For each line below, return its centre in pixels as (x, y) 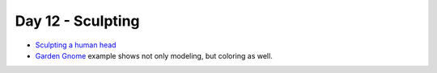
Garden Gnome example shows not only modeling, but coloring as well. (154, 55)
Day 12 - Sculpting (77, 21)
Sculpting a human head (76, 45)
